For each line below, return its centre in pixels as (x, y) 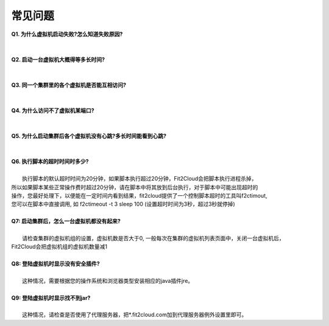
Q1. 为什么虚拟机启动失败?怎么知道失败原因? (67, 34)
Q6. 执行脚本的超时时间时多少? (50, 162)
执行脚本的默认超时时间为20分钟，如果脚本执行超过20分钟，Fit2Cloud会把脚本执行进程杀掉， (140, 179)
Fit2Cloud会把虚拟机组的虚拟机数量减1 (59, 247)
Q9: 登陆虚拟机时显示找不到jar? (51, 297)
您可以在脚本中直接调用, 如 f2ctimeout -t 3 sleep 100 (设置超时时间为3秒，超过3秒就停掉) (123, 204)
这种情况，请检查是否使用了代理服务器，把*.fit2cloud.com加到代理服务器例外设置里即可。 (135, 315)
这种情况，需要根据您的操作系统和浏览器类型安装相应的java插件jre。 (108, 280)
